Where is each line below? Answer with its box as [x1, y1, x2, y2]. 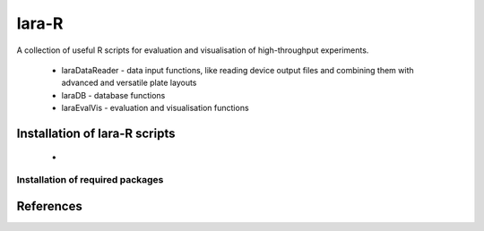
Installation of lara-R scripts [16, 125, 176, 141]
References [16, 198, 82, 214]
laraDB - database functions [61, 90, 166, 100]
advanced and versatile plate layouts [61, 77, 197, 89]
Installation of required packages [16, 174, 164, 186]
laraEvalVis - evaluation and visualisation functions [61, 103, 250, 114]
